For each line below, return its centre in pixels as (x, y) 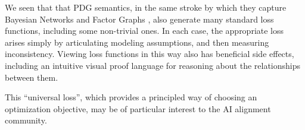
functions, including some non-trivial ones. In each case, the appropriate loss (144, 31)
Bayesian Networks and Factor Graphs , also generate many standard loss (139, 19)
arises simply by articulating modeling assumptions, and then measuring (137, 42)
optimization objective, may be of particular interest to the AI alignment (138, 108)
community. (26, 120)
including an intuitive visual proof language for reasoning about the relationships (153, 65)
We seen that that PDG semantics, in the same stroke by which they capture (146, 7)
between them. (32, 77)
